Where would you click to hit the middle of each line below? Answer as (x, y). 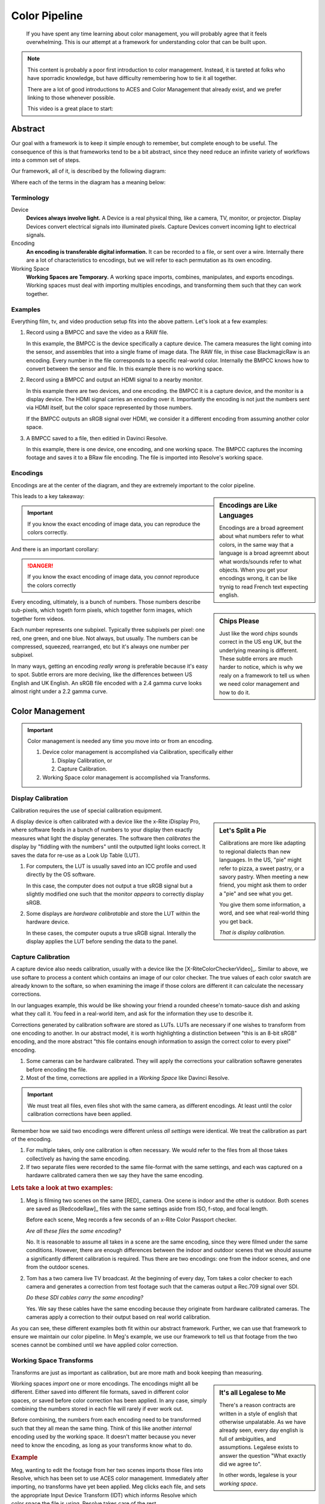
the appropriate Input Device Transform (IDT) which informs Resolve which (104, 1495)
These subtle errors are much (256, 659)
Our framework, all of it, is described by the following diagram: (88, 171)
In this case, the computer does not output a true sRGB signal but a (109, 886)
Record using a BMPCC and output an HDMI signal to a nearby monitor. (114, 380)
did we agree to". (240, 1464)
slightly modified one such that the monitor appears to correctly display (115, 894)
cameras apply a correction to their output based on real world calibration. (118, 1317)
